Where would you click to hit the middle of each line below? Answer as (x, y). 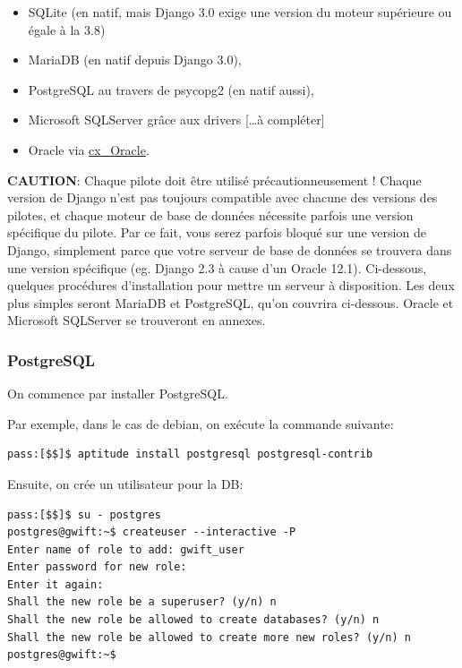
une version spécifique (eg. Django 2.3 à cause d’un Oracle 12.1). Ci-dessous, (217, 267)
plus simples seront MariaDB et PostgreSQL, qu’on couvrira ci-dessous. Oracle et (231, 302)
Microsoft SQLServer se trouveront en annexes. (137, 320)
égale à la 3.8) (67, 29)
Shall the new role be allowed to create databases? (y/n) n (193, 620)
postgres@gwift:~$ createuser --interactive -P (152, 532)
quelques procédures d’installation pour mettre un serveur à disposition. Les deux (231, 285)
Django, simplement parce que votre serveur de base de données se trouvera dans (230, 249)
